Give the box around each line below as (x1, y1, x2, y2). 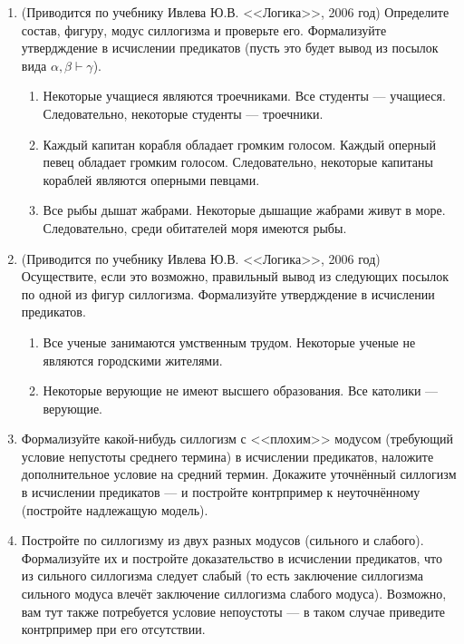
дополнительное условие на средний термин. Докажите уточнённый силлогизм (21, 464, 457, 483)
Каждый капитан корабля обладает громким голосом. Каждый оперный (43, 134, 436, 153)
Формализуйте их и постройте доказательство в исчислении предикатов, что (21, 548, 443, 567)
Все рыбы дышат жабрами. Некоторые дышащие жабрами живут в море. (43, 200, 446, 220)
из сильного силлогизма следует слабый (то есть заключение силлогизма (21, 566, 424, 585)
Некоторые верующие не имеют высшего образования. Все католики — (43, 381, 439, 400)
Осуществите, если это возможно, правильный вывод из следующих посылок (21, 267, 449, 286)
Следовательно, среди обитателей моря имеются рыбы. (43, 218, 347, 237)
